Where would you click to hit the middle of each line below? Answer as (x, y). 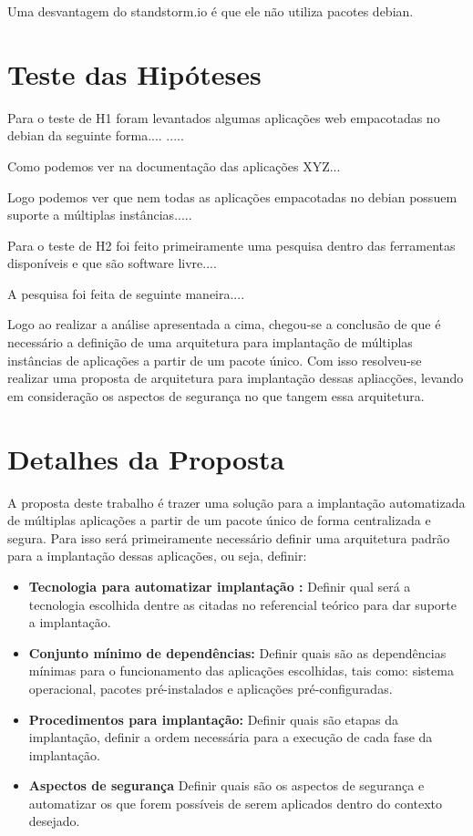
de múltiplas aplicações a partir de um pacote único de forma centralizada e (219, 520)
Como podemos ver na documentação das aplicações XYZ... (174, 165)
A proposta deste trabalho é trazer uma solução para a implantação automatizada (236, 502)
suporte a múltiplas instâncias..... (100, 215)
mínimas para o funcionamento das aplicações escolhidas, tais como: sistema (241, 671)
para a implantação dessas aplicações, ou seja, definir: (157, 556)
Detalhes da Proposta (146, 458)
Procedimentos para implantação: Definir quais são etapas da (213, 719)
